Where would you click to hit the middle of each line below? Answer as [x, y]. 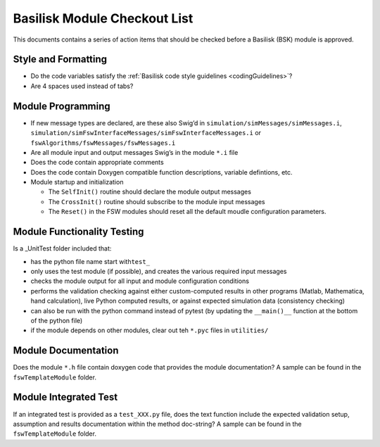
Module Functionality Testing [78, 232]
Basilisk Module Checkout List [103, 18]
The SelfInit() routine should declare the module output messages [150, 192]
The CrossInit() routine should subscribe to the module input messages [157, 201]
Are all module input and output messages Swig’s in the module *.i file [134, 152]
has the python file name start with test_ [90, 261]
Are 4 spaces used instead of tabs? [82, 86]
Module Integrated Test [65, 397]
